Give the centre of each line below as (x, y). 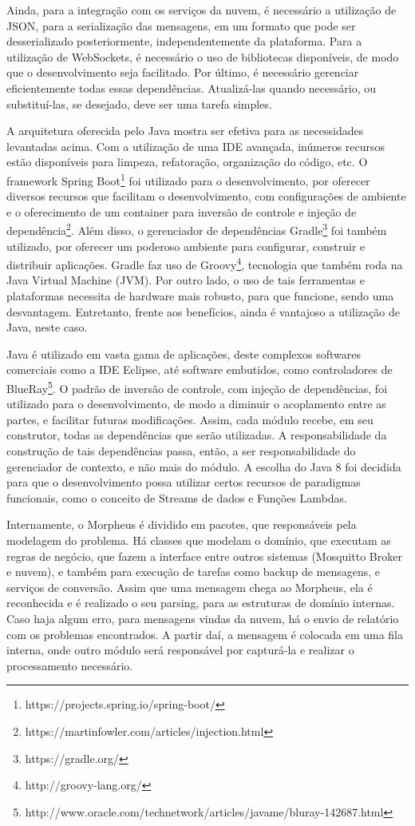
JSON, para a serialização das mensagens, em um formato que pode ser (181, 25)
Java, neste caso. (47, 327)
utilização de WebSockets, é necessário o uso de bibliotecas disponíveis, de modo (203, 56)
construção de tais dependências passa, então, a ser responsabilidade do (181, 451)
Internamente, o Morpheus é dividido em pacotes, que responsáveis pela (182, 524)
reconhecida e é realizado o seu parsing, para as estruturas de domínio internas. (201, 603)
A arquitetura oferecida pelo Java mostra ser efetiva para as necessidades (185, 131)
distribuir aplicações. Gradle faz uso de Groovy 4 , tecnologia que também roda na (205, 263)
